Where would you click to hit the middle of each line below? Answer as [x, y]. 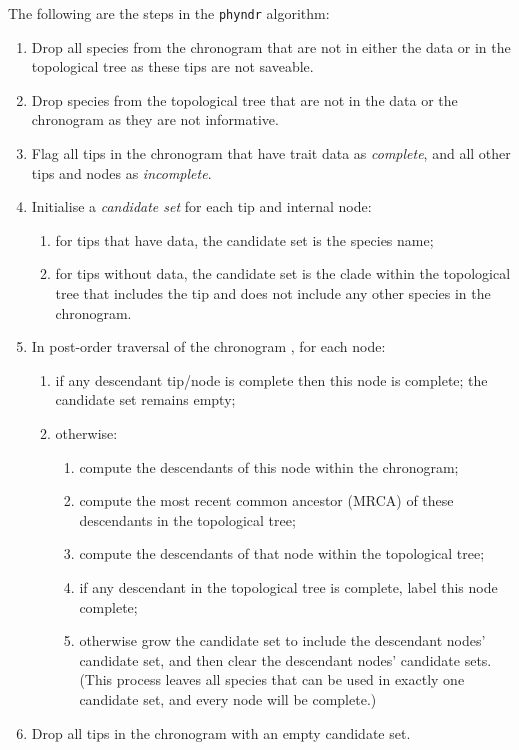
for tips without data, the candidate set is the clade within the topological [283, 273]
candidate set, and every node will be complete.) [228, 698]
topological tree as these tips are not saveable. [172, 66]
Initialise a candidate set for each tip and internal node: [201, 206]
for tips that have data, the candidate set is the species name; [244, 239]
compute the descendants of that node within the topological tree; [282, 553]
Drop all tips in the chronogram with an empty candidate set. [221, 732]
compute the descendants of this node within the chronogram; [269, 466]
